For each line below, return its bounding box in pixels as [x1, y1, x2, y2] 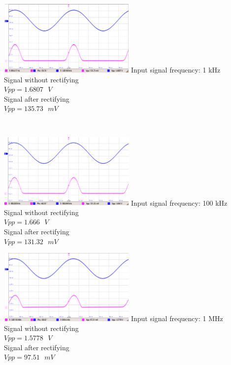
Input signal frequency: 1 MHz [131, 313, 223, 323]
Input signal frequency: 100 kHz [131, 197, 228, 208]
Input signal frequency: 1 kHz [131, 64, 221, 74]
